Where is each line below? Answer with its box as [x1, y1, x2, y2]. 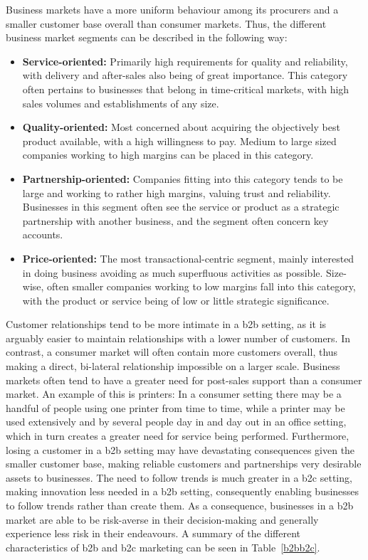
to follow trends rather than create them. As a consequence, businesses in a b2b [6, 498, 354, 512]
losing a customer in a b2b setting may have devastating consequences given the [6, 442, 355, 457]
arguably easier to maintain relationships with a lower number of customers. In [6, 330, 351, 345]
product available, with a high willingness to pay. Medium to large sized [22, 133, 337, 148]
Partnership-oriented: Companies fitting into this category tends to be [22, 171, 343, 186]
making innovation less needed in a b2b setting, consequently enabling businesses [6, 484, 359, 499]
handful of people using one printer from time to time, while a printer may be [6, 400, 345, 415]
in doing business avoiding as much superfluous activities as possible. [22, 265, 323, 280]
